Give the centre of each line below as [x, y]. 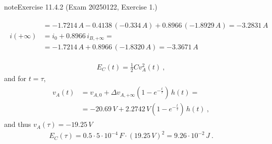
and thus [18, 124]
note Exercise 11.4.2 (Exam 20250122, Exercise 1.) [81, 7]
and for [15, 78]
